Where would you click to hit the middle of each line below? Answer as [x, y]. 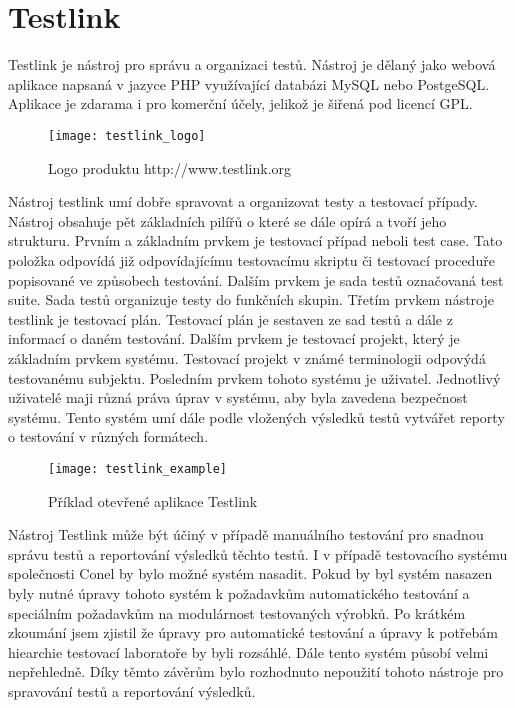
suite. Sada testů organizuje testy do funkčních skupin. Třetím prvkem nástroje [251, 299]
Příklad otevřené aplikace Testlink [153, 500]
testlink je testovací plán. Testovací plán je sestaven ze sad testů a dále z [230, 318]
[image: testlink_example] [137, 468]
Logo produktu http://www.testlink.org [170, 167]
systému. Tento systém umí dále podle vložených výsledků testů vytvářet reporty [256, 416]
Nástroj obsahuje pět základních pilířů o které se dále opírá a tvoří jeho [227, 220]
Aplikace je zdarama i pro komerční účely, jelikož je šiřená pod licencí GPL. [240, 103]
